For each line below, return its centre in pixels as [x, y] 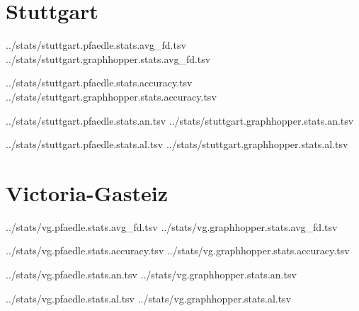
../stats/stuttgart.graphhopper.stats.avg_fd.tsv [108, 58]
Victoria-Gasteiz [87, 192]
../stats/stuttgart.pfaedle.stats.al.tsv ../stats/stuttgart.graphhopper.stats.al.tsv [177, 144]
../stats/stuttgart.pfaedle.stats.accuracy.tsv [99, 83]
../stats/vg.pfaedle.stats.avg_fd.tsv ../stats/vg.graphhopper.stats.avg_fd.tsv [172, 226]
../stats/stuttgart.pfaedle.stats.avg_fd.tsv [96, 45]
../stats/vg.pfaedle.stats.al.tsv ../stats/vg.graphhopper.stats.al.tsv [149, 298]
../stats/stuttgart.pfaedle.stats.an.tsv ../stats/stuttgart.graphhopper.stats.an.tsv [180, 120]
